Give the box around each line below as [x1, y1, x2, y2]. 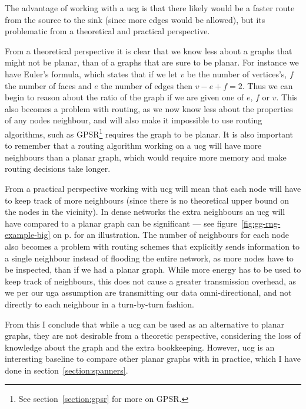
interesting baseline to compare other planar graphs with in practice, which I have [5, 352, 301, 365]
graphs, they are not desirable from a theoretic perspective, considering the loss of [5, 329, 301, 342]
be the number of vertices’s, [187, 67, 287, 80]
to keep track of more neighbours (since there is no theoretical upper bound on [5, 194, 290, 206]
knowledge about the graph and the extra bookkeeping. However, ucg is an [5, 341, 275, 353]
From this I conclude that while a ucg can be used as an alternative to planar [5, 318, 284, 330]
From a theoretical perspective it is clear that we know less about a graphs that [5, 44, 292, 57]
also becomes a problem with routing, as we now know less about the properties [5, 102, 293, 114]
